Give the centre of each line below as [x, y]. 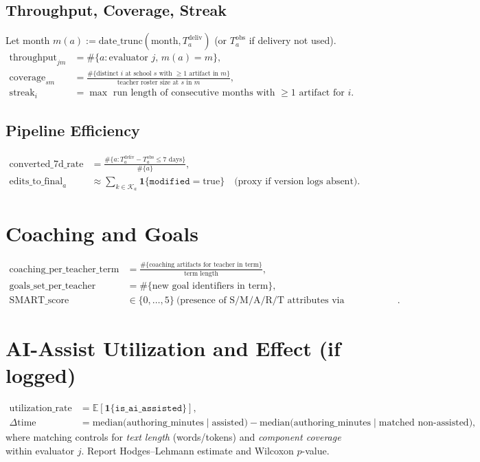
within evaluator [40, 450]
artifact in [204, 74]
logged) [41, 375]
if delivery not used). [293, 40]
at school [138, 74]
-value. [316, 450]
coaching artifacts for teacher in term [204, 265]
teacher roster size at [148, 82]
